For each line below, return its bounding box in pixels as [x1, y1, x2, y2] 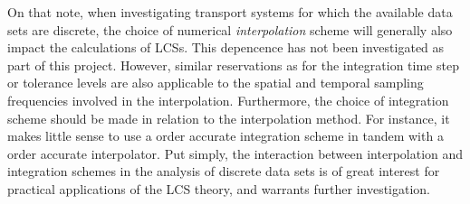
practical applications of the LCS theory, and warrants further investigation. [7, 179, 430, 198]
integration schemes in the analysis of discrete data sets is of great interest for [7, 162, 440, 181]
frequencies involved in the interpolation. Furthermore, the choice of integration [7, 90, 449, 109]
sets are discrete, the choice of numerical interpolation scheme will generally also [7, 20, 453, 39]
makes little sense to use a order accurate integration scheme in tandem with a [7, 126, 444, 145]
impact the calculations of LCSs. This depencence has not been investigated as [7, 38, 445, 57]
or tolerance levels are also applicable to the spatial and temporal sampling [7, 73, 424, 92]
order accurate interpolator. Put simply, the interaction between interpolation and [7, 144, 464, 162]
